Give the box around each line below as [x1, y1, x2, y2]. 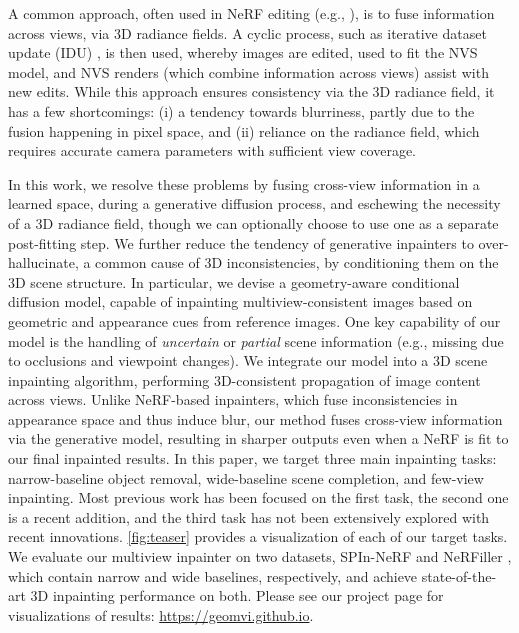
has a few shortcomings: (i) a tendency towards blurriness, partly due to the [8, 100, 475, 121]
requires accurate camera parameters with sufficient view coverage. [8, 140, 416, 161]
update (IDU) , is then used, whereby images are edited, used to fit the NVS [8, 42, 478, 63]
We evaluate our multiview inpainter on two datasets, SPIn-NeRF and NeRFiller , [8, 546, 512, 567]
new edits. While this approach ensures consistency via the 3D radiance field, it [8, 81, 495, 102]
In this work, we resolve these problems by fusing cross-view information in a [8, 173, 480, 194]
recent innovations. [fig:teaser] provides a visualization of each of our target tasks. [8, 526, 508, 547]
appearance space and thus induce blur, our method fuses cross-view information [8, 408, 503, 429]
